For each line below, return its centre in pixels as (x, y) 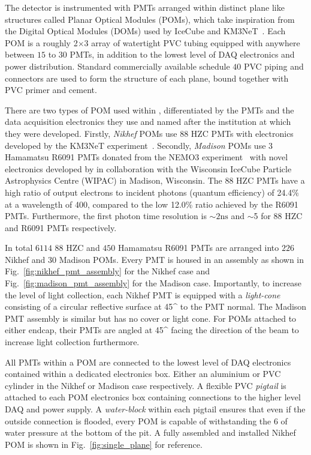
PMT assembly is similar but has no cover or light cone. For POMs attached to (151, 318)
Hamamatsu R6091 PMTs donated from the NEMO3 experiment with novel (147, 157)
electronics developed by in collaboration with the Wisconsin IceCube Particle (148, 168)
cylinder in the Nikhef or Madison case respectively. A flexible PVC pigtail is (146, 385)
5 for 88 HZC (278, 216)
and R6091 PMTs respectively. (61, 227)
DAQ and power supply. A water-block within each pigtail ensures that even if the (155, 409)
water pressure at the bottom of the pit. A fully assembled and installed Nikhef (150, 432)
